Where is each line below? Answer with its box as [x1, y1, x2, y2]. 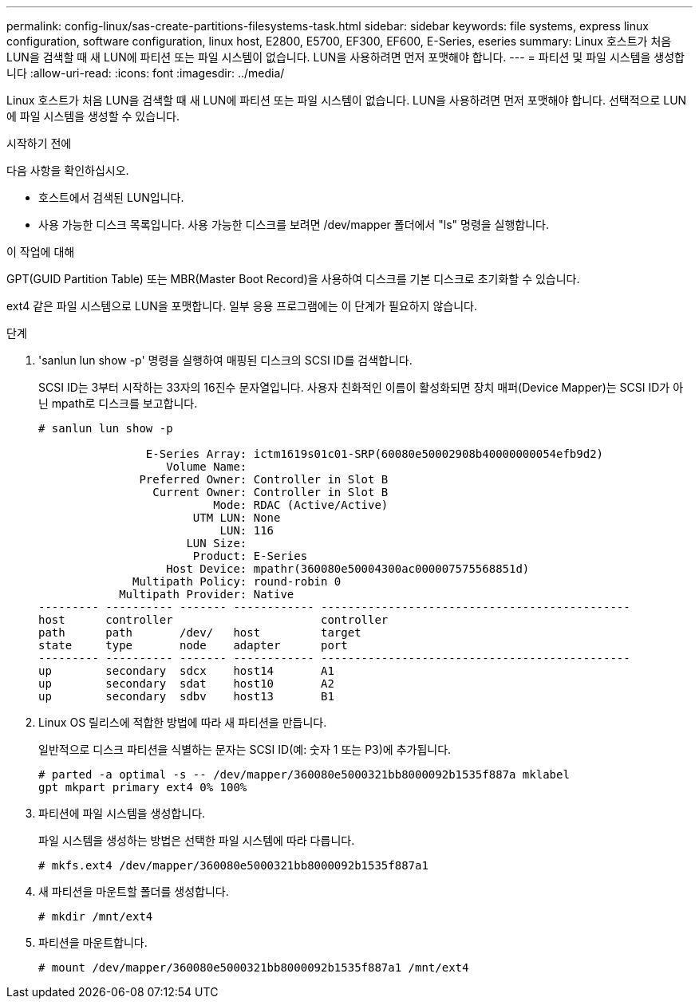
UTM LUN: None [192, 511, 281, 524]
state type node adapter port [38, 639, 348, 652]
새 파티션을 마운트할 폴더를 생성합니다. [38, 885, 229, 898]
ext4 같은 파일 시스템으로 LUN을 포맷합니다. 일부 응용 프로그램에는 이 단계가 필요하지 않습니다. [6, 299, 477, 313]
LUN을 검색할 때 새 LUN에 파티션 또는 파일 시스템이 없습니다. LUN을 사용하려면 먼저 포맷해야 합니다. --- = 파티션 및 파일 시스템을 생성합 [6, 50, 685, 64]
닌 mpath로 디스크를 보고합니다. [38, 396, 198, 410]
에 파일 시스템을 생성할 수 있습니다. [6, 109, 180, 123]
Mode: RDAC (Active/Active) [213, 499, 389, 511]
